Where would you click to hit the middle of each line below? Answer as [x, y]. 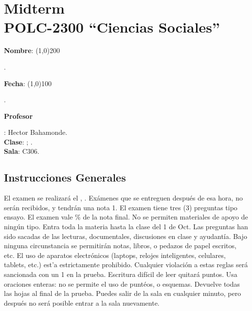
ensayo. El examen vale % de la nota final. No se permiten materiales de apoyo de [126, 217]
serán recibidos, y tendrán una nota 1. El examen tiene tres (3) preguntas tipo [121, 207]
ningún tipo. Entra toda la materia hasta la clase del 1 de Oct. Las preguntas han [126, 227]
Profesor [18, 116]
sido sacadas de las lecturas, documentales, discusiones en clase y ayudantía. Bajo [126, 236]
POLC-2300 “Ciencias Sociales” [112, 27]
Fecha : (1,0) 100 [28, 83]
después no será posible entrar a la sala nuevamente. [82, 302]
